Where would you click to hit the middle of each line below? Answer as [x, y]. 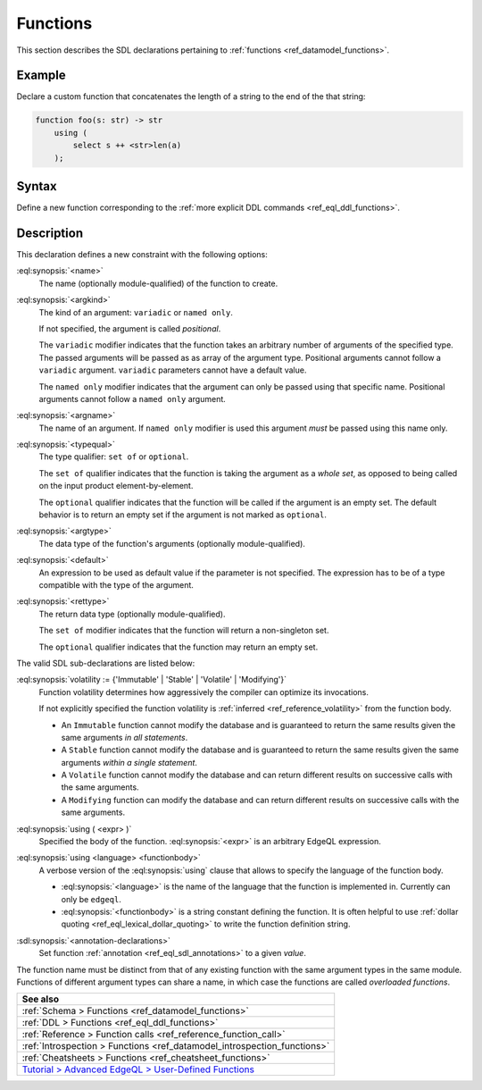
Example [41, 75]
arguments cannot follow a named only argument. [133, 398]
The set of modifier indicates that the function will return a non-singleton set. [184, 631]
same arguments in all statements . [125, 737]
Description [50, 233]
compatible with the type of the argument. [116, 585]
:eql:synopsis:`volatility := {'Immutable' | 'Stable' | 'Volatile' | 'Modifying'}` [152, 680]
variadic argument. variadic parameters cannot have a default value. [173, 370]
